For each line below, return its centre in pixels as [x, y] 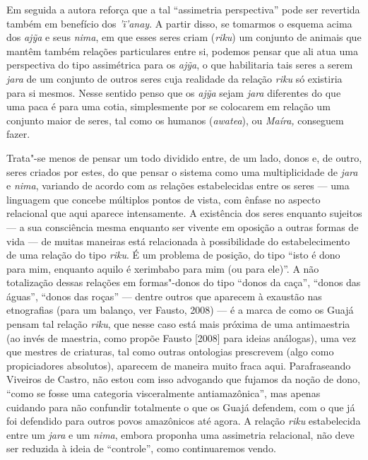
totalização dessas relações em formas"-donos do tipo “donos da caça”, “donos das [184, 282]
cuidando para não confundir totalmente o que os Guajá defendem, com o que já [181, 407]
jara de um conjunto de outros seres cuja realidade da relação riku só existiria [174, 78]
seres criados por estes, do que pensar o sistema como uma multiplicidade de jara [182, 171]
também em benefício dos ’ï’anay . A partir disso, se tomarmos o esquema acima [179, 23]
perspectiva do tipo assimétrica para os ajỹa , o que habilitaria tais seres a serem [180, 65]
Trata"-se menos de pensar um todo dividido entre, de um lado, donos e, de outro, [184, 157]
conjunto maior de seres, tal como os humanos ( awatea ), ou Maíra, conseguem [175, 120]
